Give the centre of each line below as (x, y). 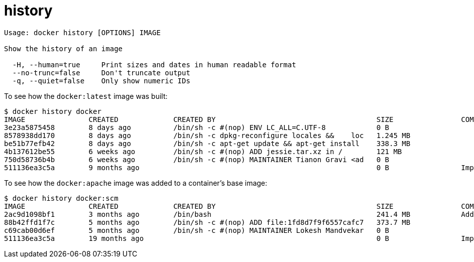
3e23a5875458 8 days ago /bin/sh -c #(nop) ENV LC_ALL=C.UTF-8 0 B (197, 127)
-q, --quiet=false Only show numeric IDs (101, 81)
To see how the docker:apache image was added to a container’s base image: (136, 183)
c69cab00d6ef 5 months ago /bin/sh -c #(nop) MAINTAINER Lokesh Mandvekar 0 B (197, 230)
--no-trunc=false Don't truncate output (101, 73)
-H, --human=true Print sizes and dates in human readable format (154, 64)
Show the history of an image (64, 48)
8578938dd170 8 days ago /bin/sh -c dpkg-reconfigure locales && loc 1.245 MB (207, 135)
